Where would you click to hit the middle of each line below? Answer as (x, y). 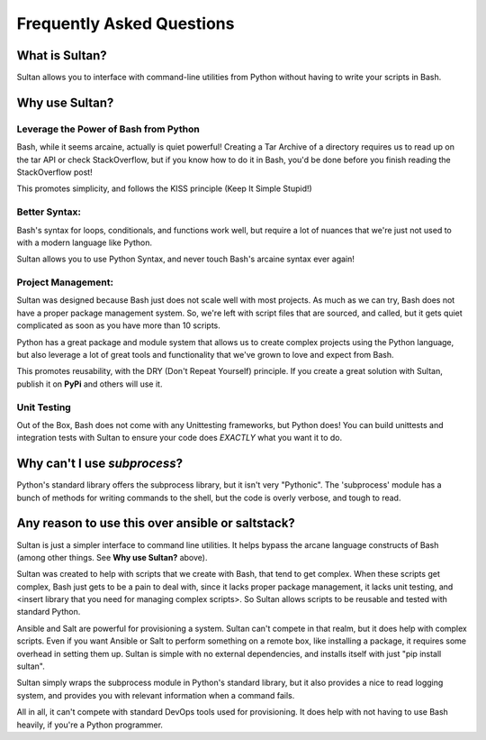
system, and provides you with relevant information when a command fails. (156, 695)
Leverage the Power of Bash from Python (108, 129)
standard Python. (49, 612)
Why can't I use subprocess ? (100, 464)
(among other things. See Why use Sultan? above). (112, 557)
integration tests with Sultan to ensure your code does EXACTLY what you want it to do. (179, 438)
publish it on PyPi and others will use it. (90, 384)
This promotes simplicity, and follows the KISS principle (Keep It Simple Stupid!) (164, 188)
